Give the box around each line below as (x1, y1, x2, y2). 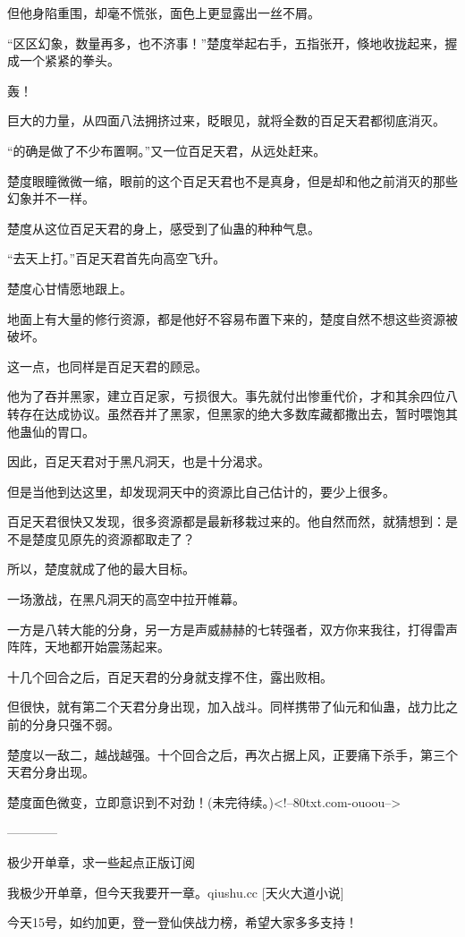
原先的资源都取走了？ (69, 529, 195, 548)
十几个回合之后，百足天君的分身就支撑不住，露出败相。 (7, 667, 333, 686)
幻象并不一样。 (7, 189, 95, 208)
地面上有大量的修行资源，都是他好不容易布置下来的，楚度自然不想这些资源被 (7, 309, 458, 328)
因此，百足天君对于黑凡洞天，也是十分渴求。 (7, 452, 270, 471)
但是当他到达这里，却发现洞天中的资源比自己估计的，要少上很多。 (7, 481, 395, 500)
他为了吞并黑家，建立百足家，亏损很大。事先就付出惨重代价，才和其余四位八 (7, 387, 458, 405)
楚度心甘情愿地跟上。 (7, 278, 132, 297)
